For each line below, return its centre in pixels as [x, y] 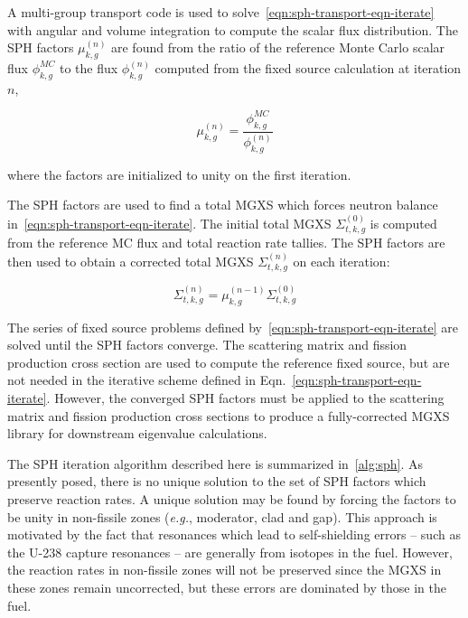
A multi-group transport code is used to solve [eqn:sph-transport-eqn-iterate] [221, 12]
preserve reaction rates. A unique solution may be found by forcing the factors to [232, 498]
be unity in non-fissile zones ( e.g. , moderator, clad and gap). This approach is [222, 516]
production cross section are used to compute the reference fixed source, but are [229, 362]
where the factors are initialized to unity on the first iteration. [179, 174]
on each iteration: [342, 261]
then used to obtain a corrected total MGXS [131, 261]
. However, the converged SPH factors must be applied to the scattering [245, 398]
